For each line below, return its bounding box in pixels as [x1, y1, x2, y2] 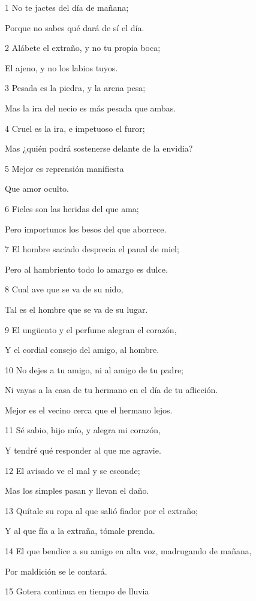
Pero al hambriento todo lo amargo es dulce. [5, 262, 168, 275]
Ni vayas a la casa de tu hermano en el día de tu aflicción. [5, 383, 218, 396]
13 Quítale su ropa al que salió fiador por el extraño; [5, 504, 198, 517]
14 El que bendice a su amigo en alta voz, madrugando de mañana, [5, 545, 252, 557]
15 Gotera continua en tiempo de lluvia [5, 585, 149, 597]
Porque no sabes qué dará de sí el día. [5, 21, 144, 34]
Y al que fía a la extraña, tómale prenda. [5, 524, 155, 537]
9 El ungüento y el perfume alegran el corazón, [5, 323, 177, 336]
